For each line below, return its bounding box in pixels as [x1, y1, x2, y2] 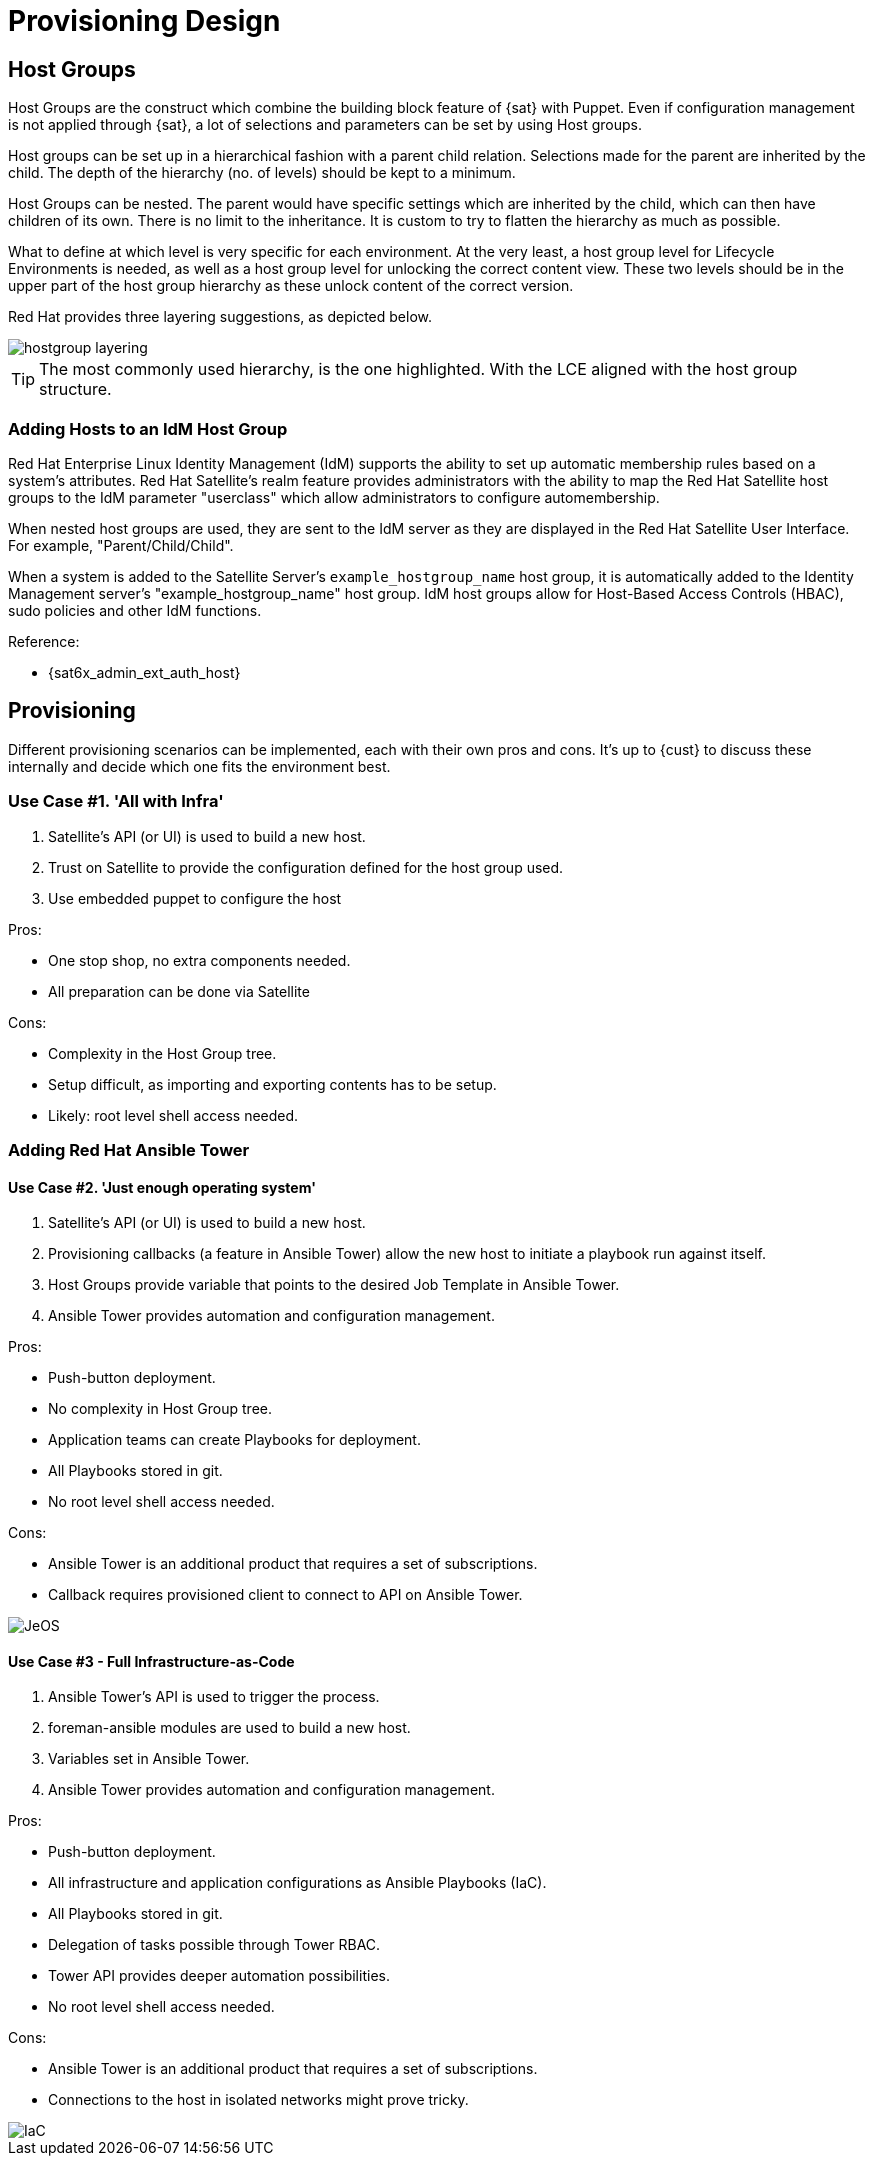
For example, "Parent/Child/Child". [8, 536, 234, 554]
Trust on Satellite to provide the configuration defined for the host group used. [48, 858, 564, 876]
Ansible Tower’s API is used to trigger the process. [48, 1688, 380, 1706]
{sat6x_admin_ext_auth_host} [48, 663, 241, 681]
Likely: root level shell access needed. [48, 1106, 299, 1124]
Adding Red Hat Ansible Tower [8, 1139, 250, 1160]
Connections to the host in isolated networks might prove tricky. [48, 2091, 469, 2109]
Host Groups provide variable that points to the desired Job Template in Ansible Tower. [48, 1276, 620, 1294]
